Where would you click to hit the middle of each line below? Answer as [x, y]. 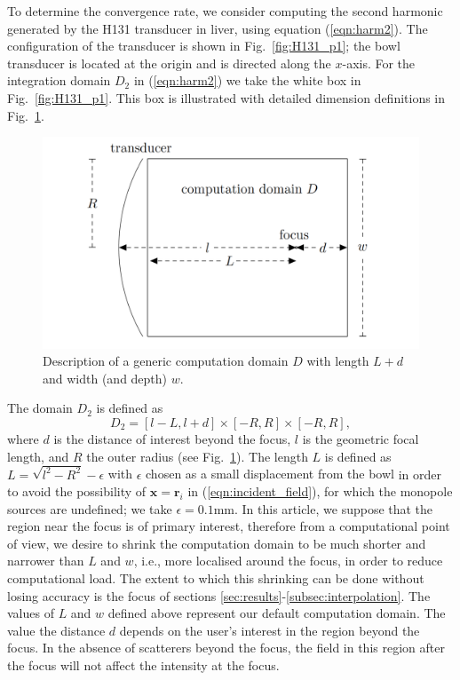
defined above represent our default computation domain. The [277, 613]
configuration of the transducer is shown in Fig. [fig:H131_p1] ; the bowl [204, 46]
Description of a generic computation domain [166, 361]
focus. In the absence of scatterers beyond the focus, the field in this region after [226, 648]
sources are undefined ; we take [90, 508]
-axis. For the [379, 63]
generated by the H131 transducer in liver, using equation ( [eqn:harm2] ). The [218, 28]
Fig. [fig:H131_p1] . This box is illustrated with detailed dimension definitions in [226, 97]
